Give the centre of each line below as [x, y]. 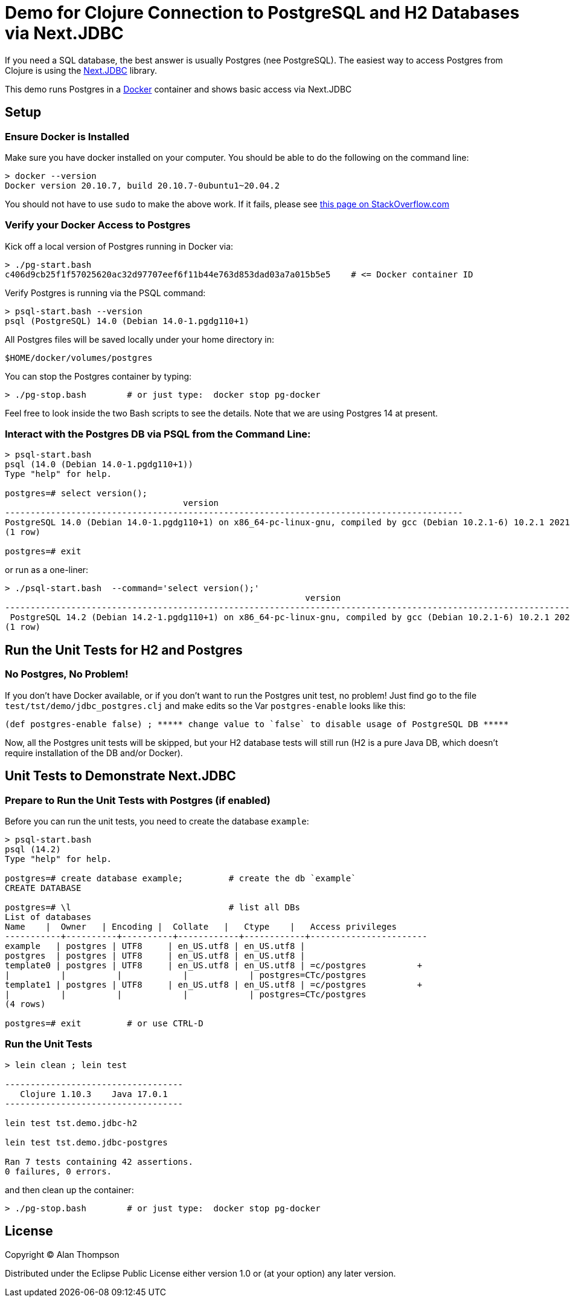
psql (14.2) [33, 849]
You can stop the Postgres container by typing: [98, 376]
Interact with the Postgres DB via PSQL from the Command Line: [158, 434]
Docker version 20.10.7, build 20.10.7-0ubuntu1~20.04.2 [142, 185]
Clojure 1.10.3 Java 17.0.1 [94, 1094]
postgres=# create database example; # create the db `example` [181, 878]
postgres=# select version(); [76, 494]
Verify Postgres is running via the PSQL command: [105, 293]
